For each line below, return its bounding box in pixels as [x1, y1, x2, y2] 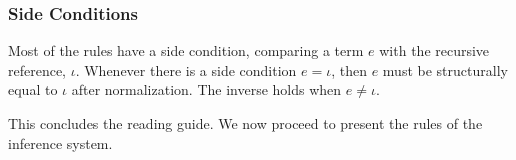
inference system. [8, 132, 113, 153]
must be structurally [382, 59, 508, 80]
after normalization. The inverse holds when [71, 79, 342, 100]
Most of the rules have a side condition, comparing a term [8, 40, 364, 61]
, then [331, 59, 367, 80]
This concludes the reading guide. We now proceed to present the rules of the [8, 113, 483, 133]
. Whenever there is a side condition [75, 59, 297, 80]
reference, [8, 59, 67, 80]
